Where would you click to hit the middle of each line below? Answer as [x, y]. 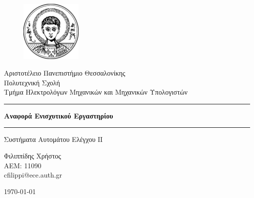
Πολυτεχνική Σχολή [32, 82]
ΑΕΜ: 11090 [23, 165]
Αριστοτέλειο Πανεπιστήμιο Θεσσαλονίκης [65, 72]
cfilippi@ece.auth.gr [33, 175]
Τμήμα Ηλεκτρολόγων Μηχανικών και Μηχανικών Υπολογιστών [96, 92]
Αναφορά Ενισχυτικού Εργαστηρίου [59, 115]
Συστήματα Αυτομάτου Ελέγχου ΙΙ [53, 139]
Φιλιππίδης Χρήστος [32, 155]
